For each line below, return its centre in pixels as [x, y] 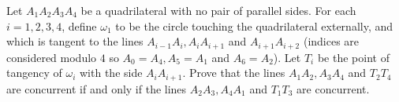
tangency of [34, 73]
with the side [111, 73]
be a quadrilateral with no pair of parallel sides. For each [218, 10]
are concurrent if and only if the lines [97, 88]
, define [79, 25]
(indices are [331, 41]
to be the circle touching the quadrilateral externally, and [254, 25]
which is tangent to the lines [75, 41]
